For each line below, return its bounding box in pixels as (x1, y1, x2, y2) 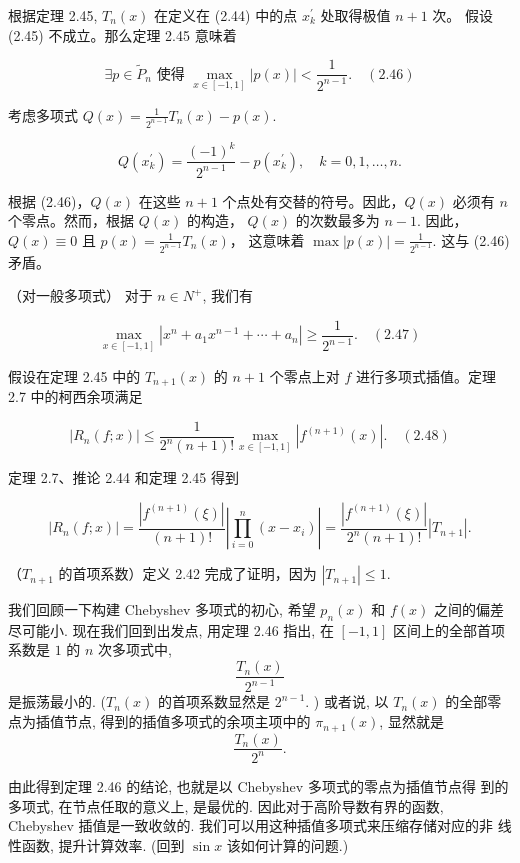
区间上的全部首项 (393, 619, 506, 640)
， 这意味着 (229, 229, 305, 250)
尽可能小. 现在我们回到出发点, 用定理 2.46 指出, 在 (8, 619, 334, 640)
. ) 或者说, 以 (305, 691, 389, 712)
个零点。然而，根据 (8, 210, 134, 231)
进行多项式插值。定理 (355, 365, 496, 386)
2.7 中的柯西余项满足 (8, 386, 143, 407)
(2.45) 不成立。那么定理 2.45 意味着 (8, 24, 237, 45)
